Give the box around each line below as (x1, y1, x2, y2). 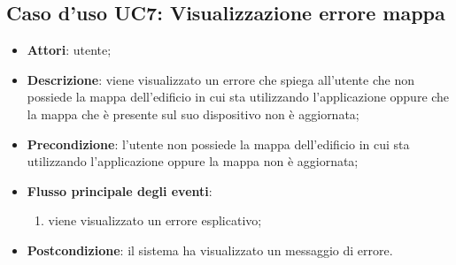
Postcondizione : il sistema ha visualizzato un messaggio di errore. (27, 240, 393, 259)
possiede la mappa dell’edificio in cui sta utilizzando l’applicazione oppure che (27, 87, 450, 106)
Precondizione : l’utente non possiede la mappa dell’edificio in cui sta (27, 134, 410, 153)
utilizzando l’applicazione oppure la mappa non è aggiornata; (27, 152, 359, 170)
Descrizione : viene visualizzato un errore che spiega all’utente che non (27, 70, 414, 88)
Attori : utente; (27, 41, 112, 59)
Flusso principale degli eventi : (27, 181, 213, 200)
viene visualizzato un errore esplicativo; (48, 211, 262, 230)
